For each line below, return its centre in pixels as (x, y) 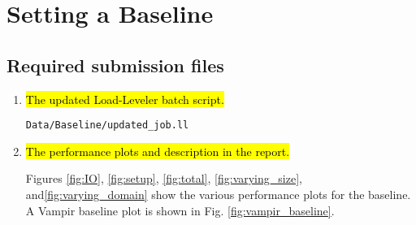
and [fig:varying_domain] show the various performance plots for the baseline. (218, 195)
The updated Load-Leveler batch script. (125, 99)
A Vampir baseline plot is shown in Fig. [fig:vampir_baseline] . (180, 210)
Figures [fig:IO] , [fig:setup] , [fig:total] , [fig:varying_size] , (164, 178)
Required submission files (115, 65)
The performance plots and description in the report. (158, 151)
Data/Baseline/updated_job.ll (107, 125)
